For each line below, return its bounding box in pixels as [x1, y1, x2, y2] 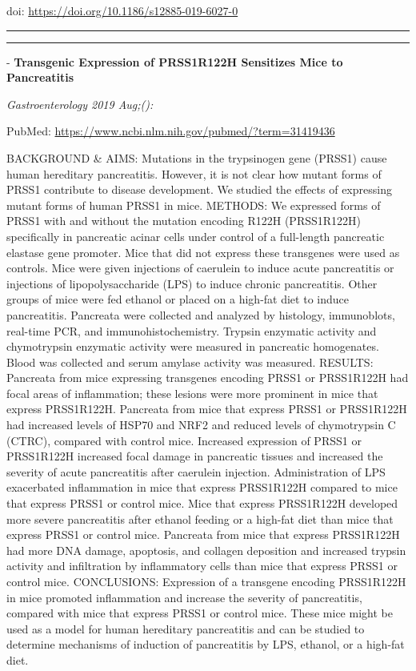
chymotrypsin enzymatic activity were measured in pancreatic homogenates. [6, 338, 379, 355]
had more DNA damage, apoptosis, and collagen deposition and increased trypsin [6, 541, 406, 558]
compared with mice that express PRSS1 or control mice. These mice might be [6, 605, 393, 621]
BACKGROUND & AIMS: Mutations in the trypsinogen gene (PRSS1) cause [6, 149, 387, 166]
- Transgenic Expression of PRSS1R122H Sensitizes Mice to [6, 53, 343, 70]
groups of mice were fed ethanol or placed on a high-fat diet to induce [6, 291, 349, 307]
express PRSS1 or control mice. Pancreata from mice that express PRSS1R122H [6, 526, 400, 543]
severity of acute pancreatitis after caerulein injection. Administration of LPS [6, 463, 386, 480]
